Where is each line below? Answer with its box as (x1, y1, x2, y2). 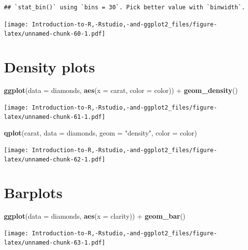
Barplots (4, 182, 62, 203)
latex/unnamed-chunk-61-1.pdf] (4, 114, 105, 121)
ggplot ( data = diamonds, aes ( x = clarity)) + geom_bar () (4, 210, 186, 221)
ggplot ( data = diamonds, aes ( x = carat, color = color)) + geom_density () (4, 85, 238, 95)
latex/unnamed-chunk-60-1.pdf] (4, 30, 105, 38)
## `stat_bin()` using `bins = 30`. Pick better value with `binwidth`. (4, 4, 245, 11)
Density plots (4, 57, 95, 77)
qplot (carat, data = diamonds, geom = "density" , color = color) (4, 127, 197, 137)
